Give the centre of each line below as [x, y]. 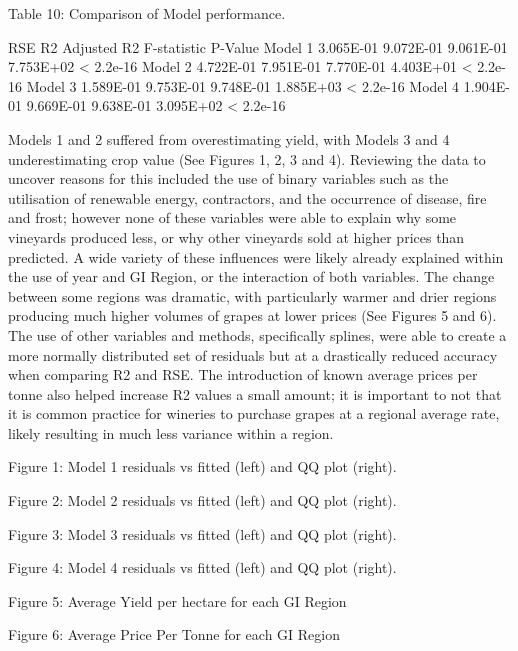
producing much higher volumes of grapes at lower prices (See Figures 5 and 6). [252, 315]
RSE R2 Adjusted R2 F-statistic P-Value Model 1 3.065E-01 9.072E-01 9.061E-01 [258, 46]
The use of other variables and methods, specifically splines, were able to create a [257, 334]
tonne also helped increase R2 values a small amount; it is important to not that [255, 393]
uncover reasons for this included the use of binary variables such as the [228, 178]
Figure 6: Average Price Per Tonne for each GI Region [174, 634]
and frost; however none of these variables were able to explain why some [232, 217]
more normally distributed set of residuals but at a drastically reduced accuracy [253, 354]
